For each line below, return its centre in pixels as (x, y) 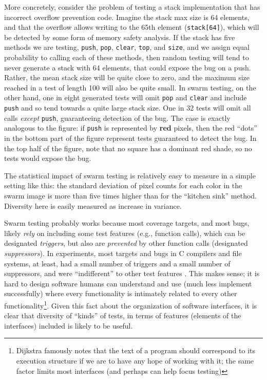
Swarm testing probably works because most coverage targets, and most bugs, (127, 223)
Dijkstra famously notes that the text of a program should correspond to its (136, 350)
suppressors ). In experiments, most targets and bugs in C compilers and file (123, 253)
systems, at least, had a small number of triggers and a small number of (117, 263)
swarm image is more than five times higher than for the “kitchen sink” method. (130, 196)
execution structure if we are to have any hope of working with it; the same (135, 361)
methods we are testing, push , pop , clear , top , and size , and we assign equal (127, 47)
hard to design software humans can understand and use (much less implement (128, 283)
